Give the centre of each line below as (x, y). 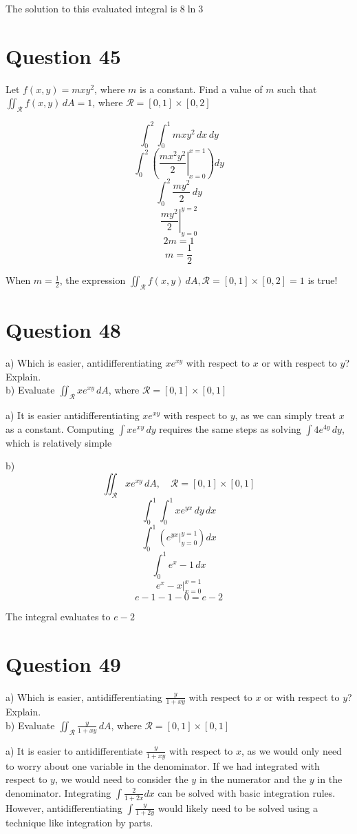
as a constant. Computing (60, 428)
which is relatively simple (59, 442)
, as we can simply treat (285, 415)
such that (297, 89)
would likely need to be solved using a (238, 807)
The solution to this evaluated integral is (91, 8)
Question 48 (63, 330)
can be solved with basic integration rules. (247, 792)
